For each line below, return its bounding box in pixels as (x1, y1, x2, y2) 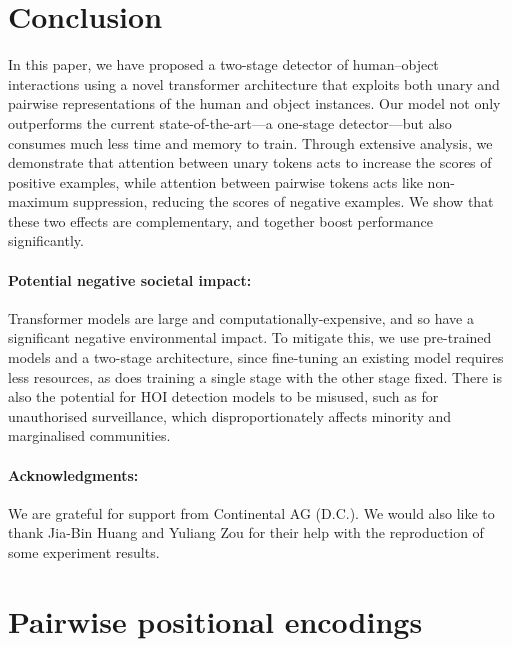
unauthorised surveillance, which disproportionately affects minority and (8, 405, 452, 426)
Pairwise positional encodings (8, 600, 423, 641)
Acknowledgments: (8, 464, 139, 485)
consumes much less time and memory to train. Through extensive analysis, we (8, 132, 493, 153)
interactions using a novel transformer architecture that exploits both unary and (8, 73, 500, 94)
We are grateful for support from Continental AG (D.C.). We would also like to (8, 502, 495, 523)
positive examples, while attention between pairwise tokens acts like (8, 171, 423, 192)
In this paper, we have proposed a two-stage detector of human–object (8, 54, 439, 75)
